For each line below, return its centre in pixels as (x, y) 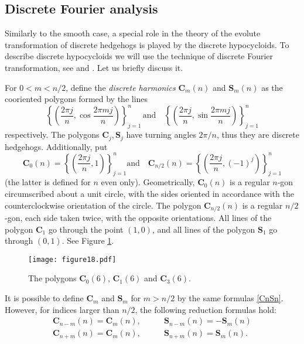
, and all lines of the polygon (204, 229)
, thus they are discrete (258, 134)
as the (272, 87)
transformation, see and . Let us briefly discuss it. (94, 67)
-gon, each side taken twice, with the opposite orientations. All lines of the (138, 218)
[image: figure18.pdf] (72, 259)
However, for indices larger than (62, 309)
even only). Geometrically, (148, 182)
